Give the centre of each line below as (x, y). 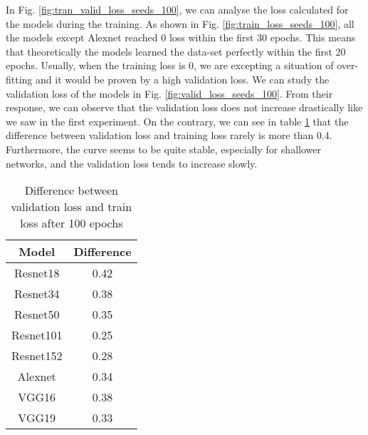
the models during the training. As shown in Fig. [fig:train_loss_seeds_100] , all (180, 23)
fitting (19, 79)
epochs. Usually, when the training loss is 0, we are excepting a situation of (170, 65)
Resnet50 (37, 314)
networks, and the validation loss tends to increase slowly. (132, 163)
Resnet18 (37, 273)
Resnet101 (37, 335)
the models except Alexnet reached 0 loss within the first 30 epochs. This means (181, 37)
